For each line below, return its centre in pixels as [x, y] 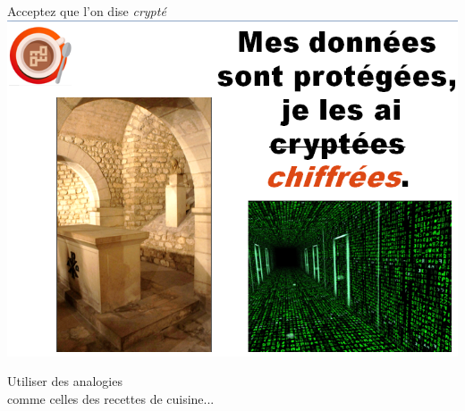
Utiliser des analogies [65, 381]
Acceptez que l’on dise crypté [87, 11]
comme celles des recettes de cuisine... [111, 398]
